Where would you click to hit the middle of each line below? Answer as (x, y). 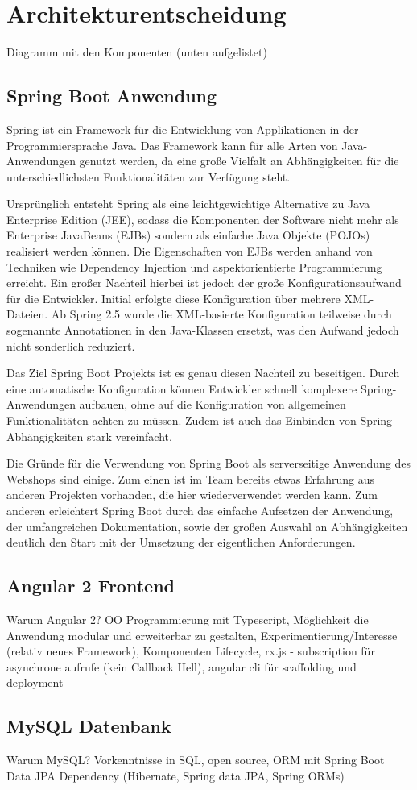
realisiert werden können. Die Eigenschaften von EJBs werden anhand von (190, 251)
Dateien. (27, 314)
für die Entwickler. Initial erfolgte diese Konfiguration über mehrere (173, 298)
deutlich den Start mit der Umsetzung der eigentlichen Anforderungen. (181, 542)
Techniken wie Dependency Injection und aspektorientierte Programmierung (194, 266)
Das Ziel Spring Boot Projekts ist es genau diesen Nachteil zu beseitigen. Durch (203, 373)
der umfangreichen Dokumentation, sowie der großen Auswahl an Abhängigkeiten (207, 526)
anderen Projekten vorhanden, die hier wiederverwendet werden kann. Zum (192, 495)
